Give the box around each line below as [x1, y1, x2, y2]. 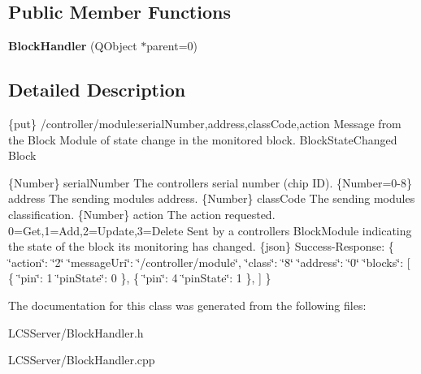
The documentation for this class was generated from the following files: [8, 296, 367, 313]
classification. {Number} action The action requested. [8, 205, 276, 222]
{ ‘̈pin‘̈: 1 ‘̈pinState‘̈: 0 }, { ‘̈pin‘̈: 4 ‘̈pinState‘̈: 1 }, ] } [8, 269, 271, 286]
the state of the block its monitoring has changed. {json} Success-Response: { [8, 238, 394, 255]
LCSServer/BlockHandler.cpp [8, 351, 155, 368]
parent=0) [146, 37, 197, 54]
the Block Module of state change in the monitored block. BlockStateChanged [8, 131, 397, 148]
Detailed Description [8, 77, 186, 102]
